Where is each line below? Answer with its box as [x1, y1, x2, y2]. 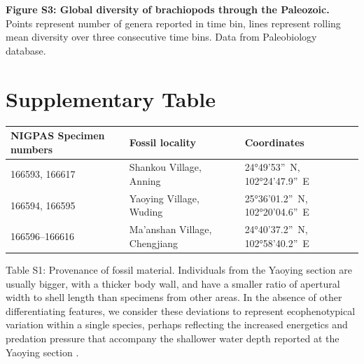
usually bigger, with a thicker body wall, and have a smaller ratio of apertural [6, 276, 340, 290]
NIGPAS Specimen [10, 128, 105, 142]
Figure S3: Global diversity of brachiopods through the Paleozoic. [6, 2, 330, 16]
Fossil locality [129, 134, 196, 149]
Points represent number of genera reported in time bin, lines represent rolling [6, 15, 341, 30]
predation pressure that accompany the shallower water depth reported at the [6, 330, 339, 345]
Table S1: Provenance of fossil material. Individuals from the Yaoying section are [6, 262, 352, 276]
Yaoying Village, [129, 190, 199, 205]
